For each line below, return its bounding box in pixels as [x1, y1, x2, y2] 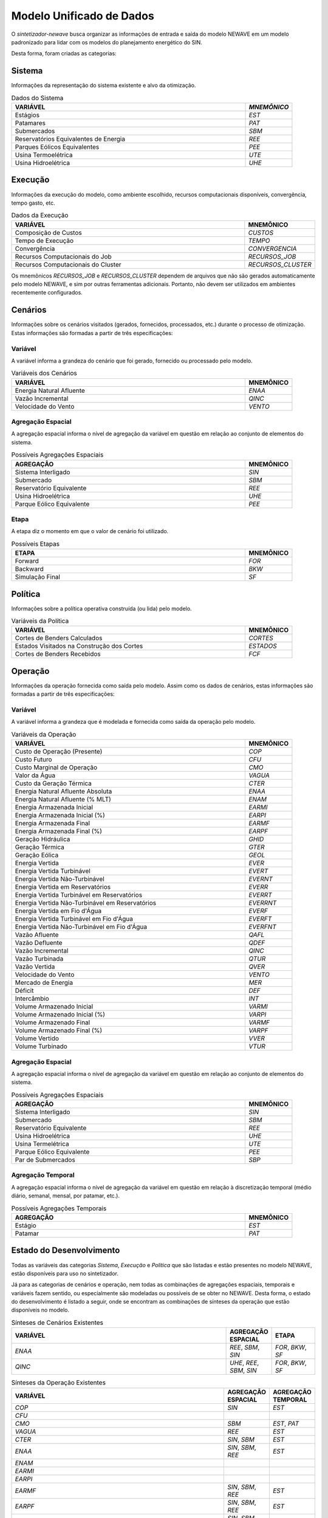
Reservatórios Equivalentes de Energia [15, 135, 126, 143]
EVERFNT [248, 923, 276, 931]
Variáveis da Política [11, 617, 69, 625]
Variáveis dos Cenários [11, 369, 77, 378]
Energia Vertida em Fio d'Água [15, 907, 102, 915]
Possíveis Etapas [11, 539, 60, 548]
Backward [15, 565, 44, 573]
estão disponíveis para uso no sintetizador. [11, 1270, 118, 1277]
